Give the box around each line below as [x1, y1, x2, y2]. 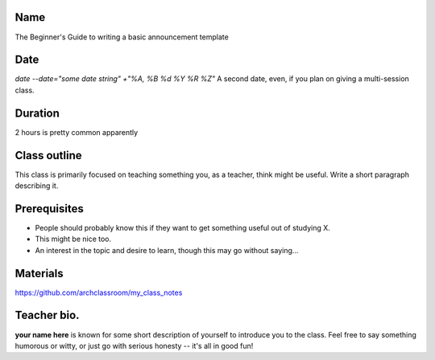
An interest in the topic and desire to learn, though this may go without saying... [35, 245, 299, 255]
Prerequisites [14, 202, 84, 215]
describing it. [14, 181, 59, 190]
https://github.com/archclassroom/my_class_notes [14, 288, 183, 297]
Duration [14, 106, 60, 120]
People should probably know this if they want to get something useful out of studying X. [35, 223, 330, 232]
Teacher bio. [14, 309, 80, 322]
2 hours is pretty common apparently [14, 127, 139, 137]
